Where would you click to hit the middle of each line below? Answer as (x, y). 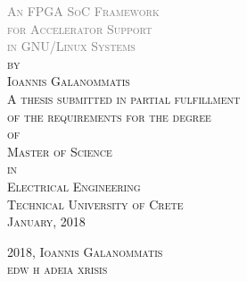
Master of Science (60, 151)
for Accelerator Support (80, 28)
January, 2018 (46, 221)
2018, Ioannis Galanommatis (85, 251)
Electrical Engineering (74, 186)
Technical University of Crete (95, 204)
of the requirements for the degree (109, 116)
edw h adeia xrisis (58, 269)
